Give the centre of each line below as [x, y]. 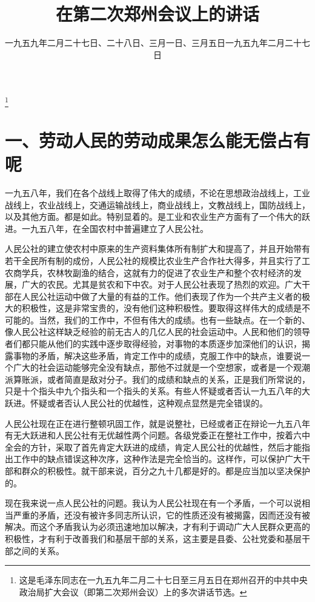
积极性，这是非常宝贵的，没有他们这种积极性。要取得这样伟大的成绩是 [161, 308]
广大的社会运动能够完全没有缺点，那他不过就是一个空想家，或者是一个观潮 [161, 367]
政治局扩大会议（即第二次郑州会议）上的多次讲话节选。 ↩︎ [133, 591]
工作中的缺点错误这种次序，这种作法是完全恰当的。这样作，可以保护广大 [157, 459]
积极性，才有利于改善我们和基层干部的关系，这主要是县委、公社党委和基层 [153, 538]
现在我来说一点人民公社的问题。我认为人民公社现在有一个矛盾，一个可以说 [153, 503]
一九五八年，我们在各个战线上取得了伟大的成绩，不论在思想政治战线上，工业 [157, 192]
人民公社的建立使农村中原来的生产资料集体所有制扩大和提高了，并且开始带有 [157, 249]
